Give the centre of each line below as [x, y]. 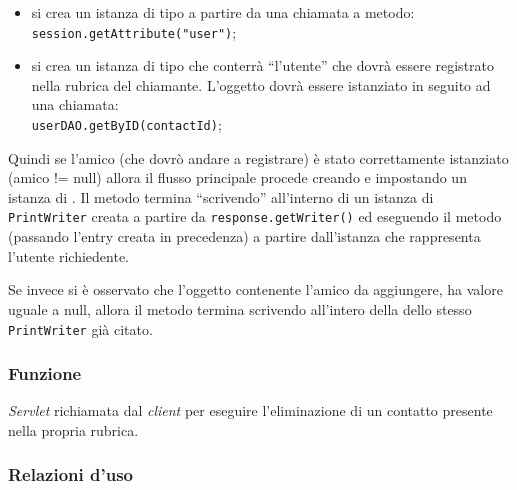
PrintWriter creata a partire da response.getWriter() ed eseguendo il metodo [255, 216]
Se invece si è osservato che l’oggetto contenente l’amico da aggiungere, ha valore [255, 289]
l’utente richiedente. [68, 255]
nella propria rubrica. [73, 429]
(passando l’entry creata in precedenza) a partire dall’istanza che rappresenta [244, 236]
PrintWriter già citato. [80, 328]
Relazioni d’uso [70, 474]
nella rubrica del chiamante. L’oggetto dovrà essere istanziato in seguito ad [261, 84]
